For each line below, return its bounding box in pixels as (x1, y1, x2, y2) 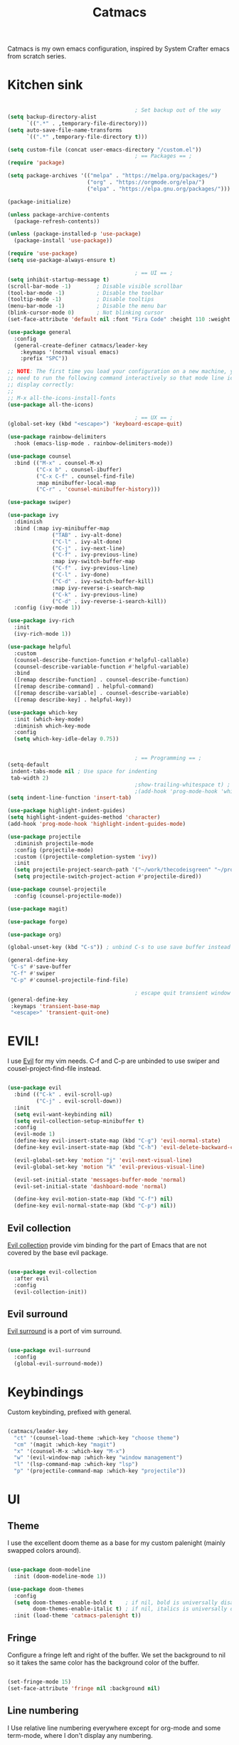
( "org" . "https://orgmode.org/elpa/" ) (86, 179, 205, 186)
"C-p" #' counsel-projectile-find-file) (10, 976, 129, 983)
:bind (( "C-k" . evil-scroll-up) (14, 1091, 113, 1099)
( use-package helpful (7, 643, 72, 650)
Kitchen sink (7, 77, 83, 93)
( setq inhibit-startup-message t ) (7, 276, 110, 283)
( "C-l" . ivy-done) (52, 571, 110, 578)
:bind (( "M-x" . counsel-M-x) (14, 459, 103, 466)
